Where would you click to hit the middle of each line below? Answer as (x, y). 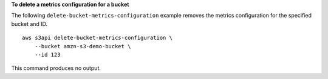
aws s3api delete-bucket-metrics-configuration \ (97, 38)
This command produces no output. (56, 68)
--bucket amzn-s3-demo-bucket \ (83, 46)
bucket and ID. (29, 24)
